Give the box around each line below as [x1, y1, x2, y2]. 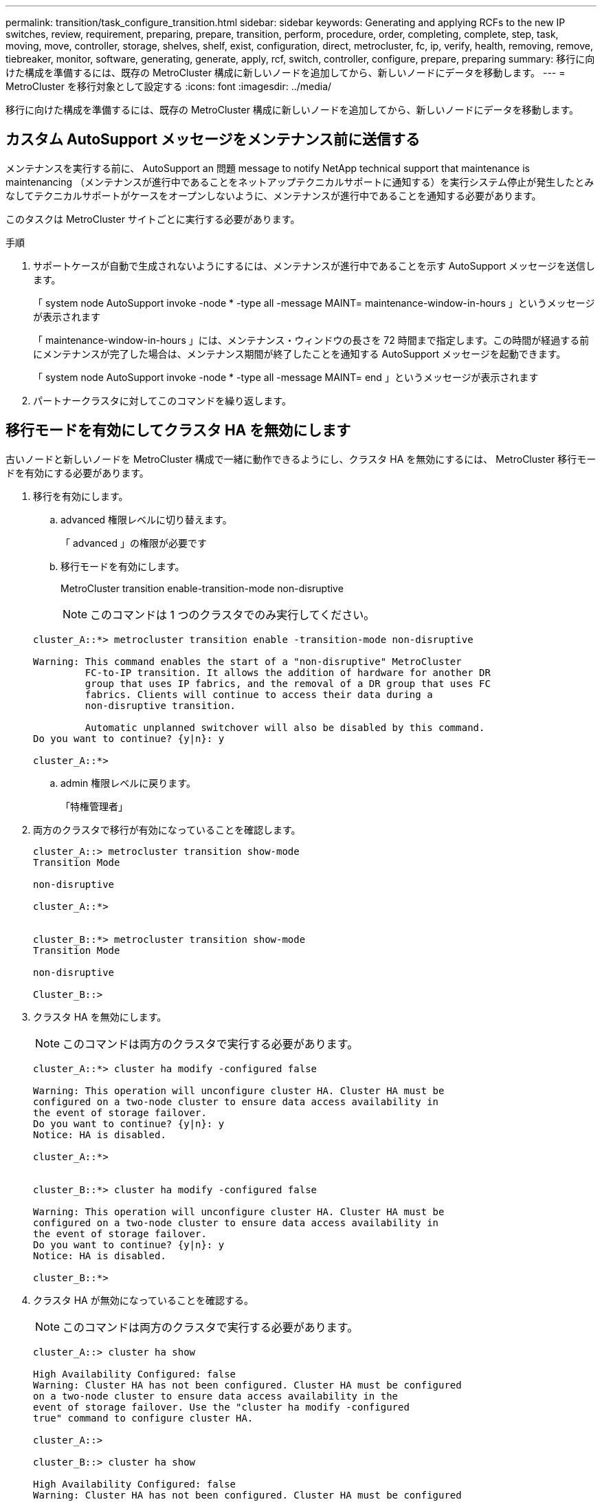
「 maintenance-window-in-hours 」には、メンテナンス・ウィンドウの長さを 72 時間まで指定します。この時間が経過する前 [33, 334, 590, 346]
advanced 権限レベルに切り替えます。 [60, 513, 232, 525]
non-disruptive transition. [85, 699, 236, 711]
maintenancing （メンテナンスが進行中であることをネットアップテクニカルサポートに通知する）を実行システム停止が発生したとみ [5, 175, 594, 188]
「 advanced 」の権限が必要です [60, 536, 208, 549]
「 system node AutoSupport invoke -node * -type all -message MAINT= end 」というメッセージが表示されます [33, 371, 539, 383]
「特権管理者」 [60, 800, 128, 812]
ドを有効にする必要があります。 [5, 466, 149, 479]
